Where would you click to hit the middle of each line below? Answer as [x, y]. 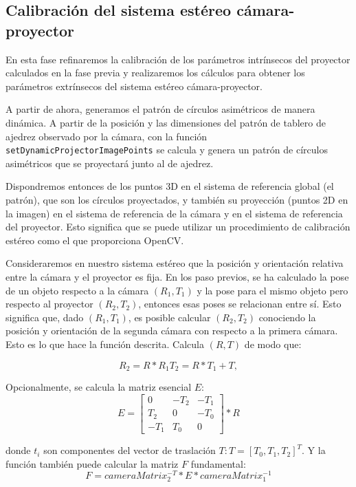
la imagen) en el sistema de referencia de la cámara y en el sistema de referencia [174, 213]
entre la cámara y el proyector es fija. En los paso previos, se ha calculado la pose [177, 276]
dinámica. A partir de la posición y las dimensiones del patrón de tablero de [166, 122]
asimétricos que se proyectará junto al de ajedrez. [110, 163]
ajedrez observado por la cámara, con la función [107, 136]
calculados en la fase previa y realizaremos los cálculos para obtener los [155, 73]
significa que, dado [45, 317]
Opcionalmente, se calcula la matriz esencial [99, 386]
